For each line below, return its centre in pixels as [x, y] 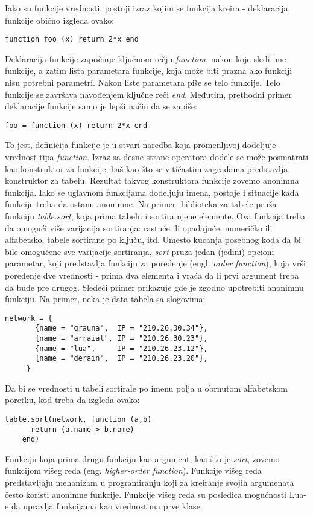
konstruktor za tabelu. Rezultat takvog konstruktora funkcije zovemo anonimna [152, 180]
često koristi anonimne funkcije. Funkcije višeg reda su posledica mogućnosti [146, 494]
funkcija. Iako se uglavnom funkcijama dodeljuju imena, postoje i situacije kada [152, 192]
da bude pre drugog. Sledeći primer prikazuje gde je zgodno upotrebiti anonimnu [154, 287]
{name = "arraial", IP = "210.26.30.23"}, [122, 339]
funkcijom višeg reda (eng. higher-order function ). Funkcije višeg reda [133, 470]
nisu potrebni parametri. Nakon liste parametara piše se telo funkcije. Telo [143, 82]
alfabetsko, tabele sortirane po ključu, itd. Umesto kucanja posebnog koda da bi [153, 240]
